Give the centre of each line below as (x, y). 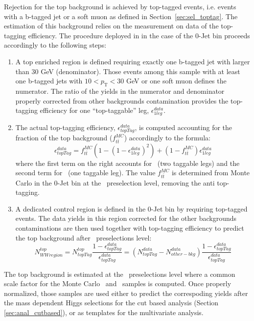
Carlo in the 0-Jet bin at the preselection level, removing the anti (115, 182)
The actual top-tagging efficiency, (65, 127)
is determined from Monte (211, 173)
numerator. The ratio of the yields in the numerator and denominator (120, 91)
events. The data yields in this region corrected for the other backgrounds (126, 218)
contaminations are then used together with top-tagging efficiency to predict (130, 228)
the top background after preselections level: (83, 237)
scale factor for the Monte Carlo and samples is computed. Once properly (118, 283)
